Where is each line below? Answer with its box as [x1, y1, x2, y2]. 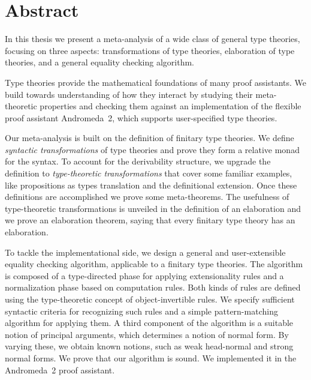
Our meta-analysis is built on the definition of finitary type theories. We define [5, 131, 294, 144]
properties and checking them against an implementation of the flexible [40, 100, 301, 112]
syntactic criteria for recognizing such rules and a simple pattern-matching [5, 304, 278, 317]
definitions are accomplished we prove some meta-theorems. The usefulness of [5, 190, 289, 203]
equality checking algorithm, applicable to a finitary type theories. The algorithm [5, 258, 303, 270]
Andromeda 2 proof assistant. [5, 363, 115, 376]
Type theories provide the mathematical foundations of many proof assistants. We [5, 76, 307, 88]
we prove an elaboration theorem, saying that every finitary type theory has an [5, 214, 295, 226]
